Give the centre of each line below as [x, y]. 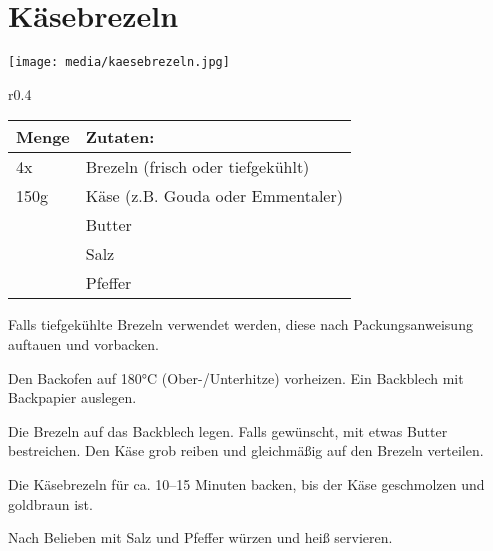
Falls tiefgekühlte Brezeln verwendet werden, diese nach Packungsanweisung [240, 324]
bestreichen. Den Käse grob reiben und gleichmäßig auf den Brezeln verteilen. [246, 450]
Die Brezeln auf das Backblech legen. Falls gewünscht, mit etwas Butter [228, 430]
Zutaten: [120, 137]
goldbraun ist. [50, 503]
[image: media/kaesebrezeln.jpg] [119, 62]
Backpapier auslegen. [72, 397]
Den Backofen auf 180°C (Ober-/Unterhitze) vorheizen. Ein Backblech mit [236, 377]
